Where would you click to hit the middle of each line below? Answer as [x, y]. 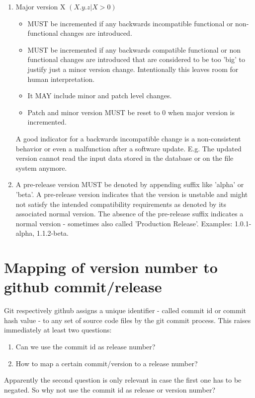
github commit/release [83, 287]
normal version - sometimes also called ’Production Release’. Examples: [124, 223]
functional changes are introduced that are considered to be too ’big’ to [136, 59]
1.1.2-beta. [52, 233]
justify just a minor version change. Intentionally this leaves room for [133, 69]
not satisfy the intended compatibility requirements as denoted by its [121, 204]
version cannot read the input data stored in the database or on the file [125, 158]
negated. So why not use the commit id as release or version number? [110, 389]
